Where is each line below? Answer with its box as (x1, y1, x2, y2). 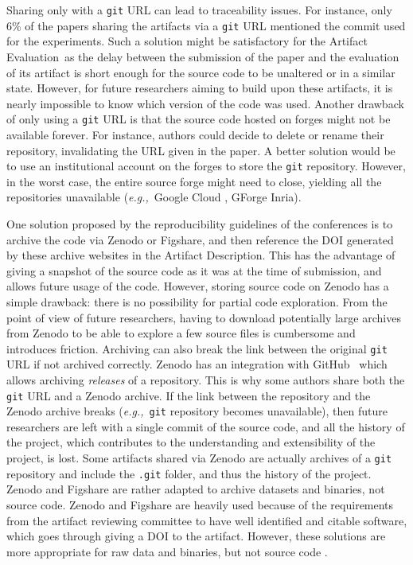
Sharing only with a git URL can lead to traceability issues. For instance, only (6, 2, 392, 18)
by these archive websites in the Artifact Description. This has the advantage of (6, 247, 395, 263)
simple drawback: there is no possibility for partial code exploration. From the (6, 293, 388, 310)
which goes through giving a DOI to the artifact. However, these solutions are (6, 528, 386, 544)
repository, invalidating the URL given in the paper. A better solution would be (6, 142, 395, 158)
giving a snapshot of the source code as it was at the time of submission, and (6, 262, 382, 279)
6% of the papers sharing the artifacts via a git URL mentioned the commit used (6, 17, 406, 33)
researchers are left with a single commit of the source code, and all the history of (6, 418, 405, 434)
